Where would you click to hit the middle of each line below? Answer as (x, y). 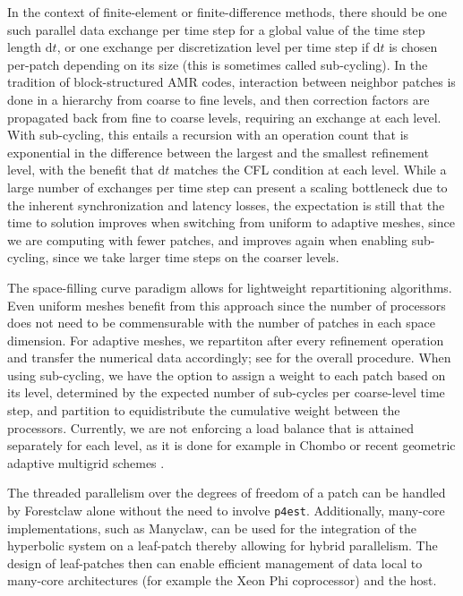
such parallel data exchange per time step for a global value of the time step (216, 29)
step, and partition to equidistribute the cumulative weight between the (204, 410)
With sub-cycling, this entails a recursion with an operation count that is (208, 135)
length (25, 47)
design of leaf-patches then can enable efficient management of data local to (215, 562)
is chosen (413, 47)
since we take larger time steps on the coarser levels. (196, 257)
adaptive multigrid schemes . (86, 462)
